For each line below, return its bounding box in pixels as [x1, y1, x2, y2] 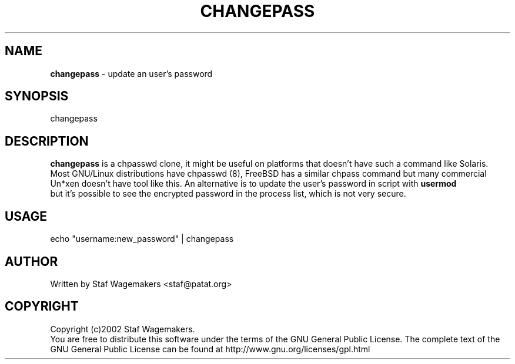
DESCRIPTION [5, 133, 89, 149]
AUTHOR [5, 254, 58, 269]
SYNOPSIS [5, 89, 69, 104]
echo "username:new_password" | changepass [50, 234, 234, 244]
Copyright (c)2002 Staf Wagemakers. [50, 323, 195, 334]
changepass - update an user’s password [50, 68, 213, 79]
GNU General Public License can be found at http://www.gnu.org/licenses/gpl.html [50, 343, 370, 354]
